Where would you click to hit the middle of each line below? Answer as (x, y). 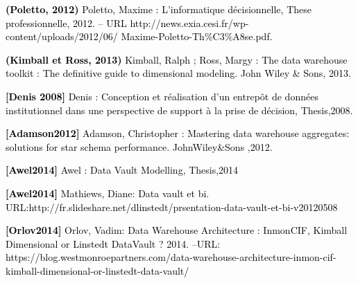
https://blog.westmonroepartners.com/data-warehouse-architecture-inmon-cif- (171, 257)
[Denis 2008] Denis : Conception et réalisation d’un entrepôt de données (162, 96)
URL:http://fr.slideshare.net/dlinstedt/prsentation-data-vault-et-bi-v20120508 (172, 207)
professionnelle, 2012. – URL (66, 22)
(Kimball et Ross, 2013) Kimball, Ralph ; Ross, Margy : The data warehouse (177, 59)
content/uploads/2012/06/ (62, 36)
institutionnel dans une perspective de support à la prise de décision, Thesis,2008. (179, 110)
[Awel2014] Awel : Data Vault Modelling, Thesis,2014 (122, 170)
